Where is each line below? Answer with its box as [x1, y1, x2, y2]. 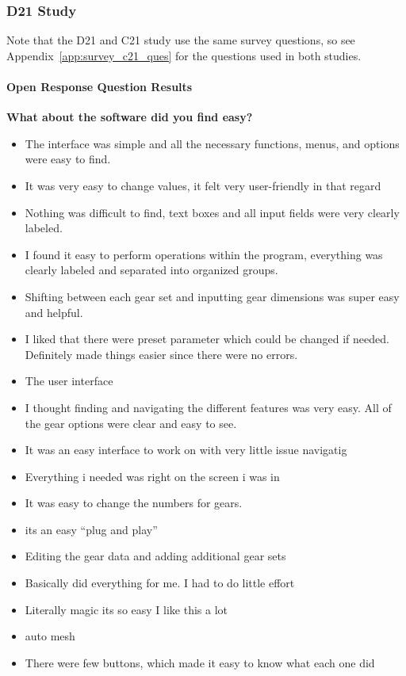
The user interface [25, 372, 113, 389]
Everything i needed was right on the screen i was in [25, 468, 280, 484]
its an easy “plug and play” [25, 521, 158, 537]
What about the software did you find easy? [6, 109, 253, 125]
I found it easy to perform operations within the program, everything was [25, 246, 383, 262]
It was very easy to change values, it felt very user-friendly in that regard [25, 177, 381, 193]
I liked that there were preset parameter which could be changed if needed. [25, 330, 389, 347]
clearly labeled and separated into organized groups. [25, 262, 278, 278]
